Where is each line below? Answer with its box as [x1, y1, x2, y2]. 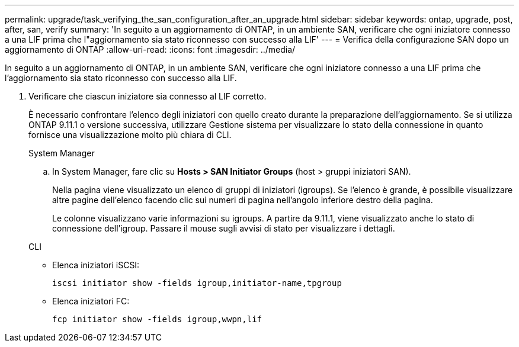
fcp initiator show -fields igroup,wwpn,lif [52, 314, 262, 324]
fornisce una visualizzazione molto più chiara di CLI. [28, 130, 232, 140]
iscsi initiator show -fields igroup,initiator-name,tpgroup [52, 278, 342, 288]
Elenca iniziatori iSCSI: [52, 260, 140, 270]
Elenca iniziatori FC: [52, 296, 130, 306]
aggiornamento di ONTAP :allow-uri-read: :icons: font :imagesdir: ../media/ [5, 44, 296, 54]
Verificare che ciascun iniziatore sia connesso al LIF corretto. [28, 91, 267, 101]
